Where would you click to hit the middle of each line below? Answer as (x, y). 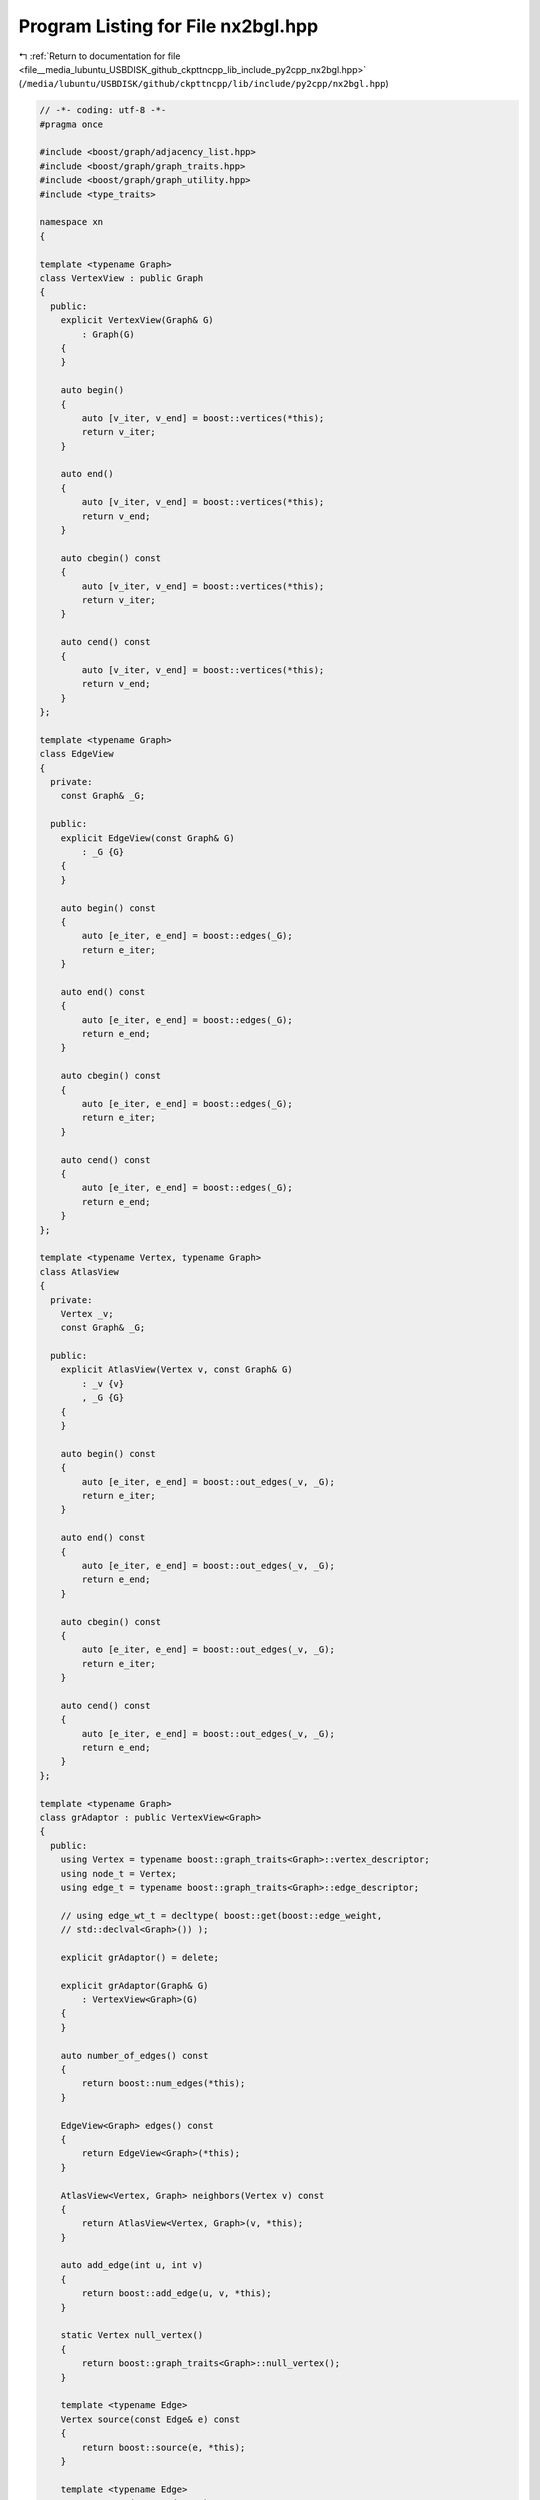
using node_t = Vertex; (118, 1873)
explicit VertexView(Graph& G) (137, 320)
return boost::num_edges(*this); (163, 2083)
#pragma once (71, 124)
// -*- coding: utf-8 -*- (103, 110)
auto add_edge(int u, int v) (132, 2265)
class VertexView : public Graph (121, 278)
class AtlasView (79, 1271)
